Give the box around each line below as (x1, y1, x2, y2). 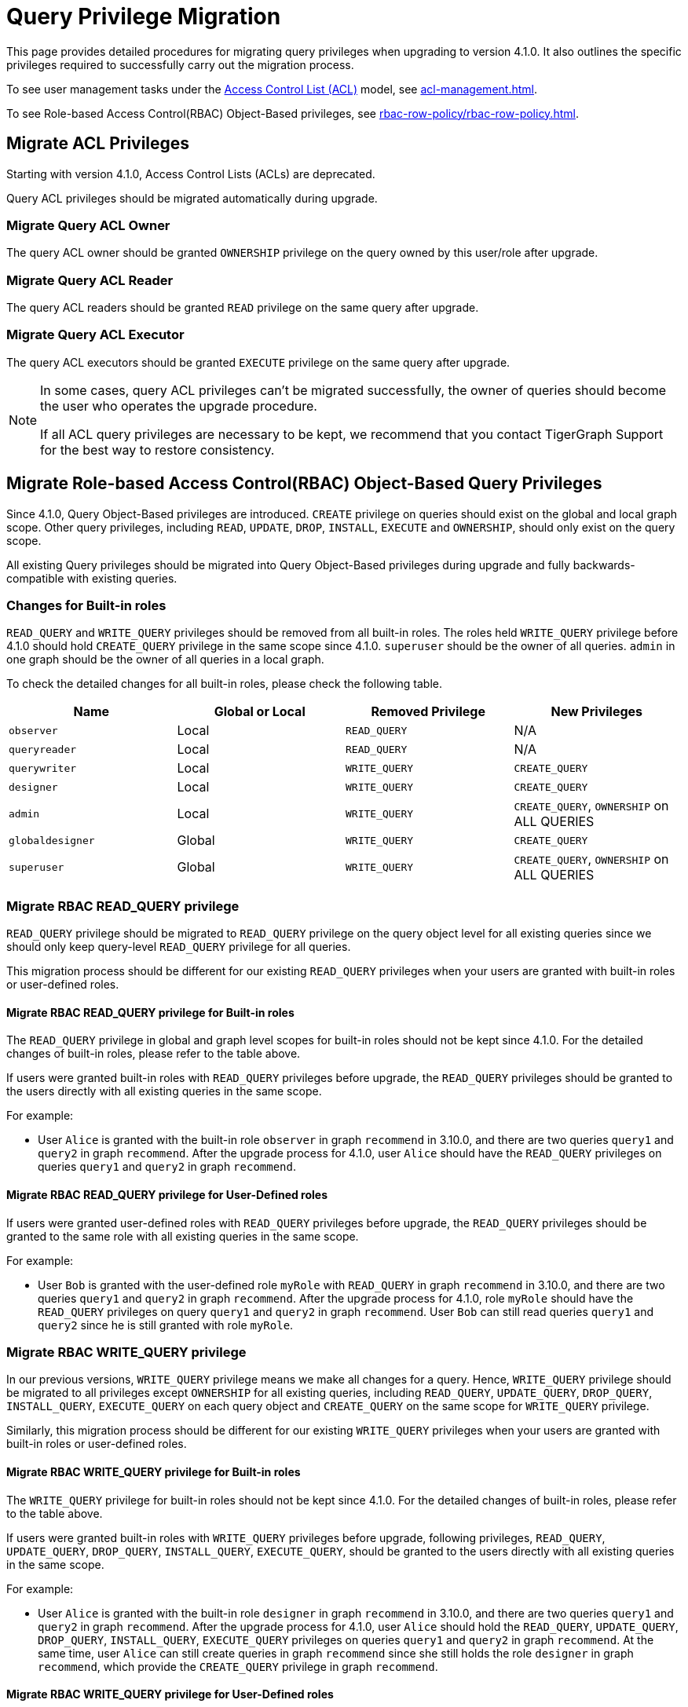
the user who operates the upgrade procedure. (40, 397, 317, 414)
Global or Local (214, 704, 306, 720)
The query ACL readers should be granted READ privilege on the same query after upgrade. (6, 301, 479, 315)
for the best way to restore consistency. (40, 441, 275, 458)
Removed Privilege (371, 704, 485, 720)
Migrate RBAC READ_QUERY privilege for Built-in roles (6, 1005, 295, 1019)
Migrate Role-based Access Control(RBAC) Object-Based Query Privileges (6, 473, 602, 494)
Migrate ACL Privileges (6, 133, 190, 154)
